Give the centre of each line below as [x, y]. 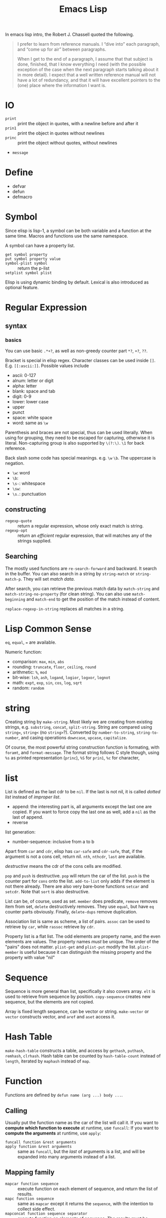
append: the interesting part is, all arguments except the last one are [82, 807]
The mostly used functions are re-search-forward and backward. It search [81, 568]
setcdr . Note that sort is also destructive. [47, 892]
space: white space [32, 417]
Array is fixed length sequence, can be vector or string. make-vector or [77, 1011]
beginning [15, 600]
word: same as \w [30, 423]
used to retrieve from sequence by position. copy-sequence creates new [78, 996]
